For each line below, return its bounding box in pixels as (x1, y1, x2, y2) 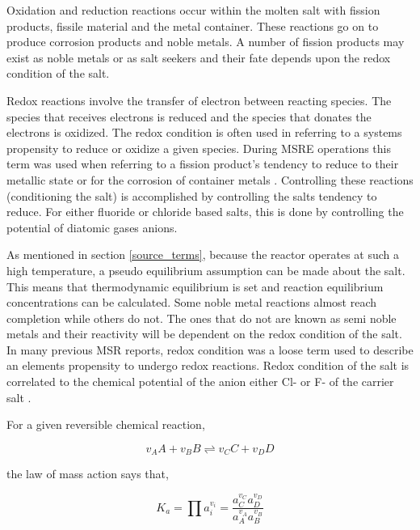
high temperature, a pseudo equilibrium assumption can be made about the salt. (6, 261, 405, 278)
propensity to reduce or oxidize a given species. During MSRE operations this (6, 139, 392, 156)
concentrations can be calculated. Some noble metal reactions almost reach (6, 294, 377, 311)
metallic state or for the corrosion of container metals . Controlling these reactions (6, 171, 414, 188)
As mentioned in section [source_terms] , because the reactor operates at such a (6, 246, 400, 263)
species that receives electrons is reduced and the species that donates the (6, 108, 372, 125)
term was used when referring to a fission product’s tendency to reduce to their (6, 155, 399, 172)
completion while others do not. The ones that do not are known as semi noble (6, 309, 397, 326)
